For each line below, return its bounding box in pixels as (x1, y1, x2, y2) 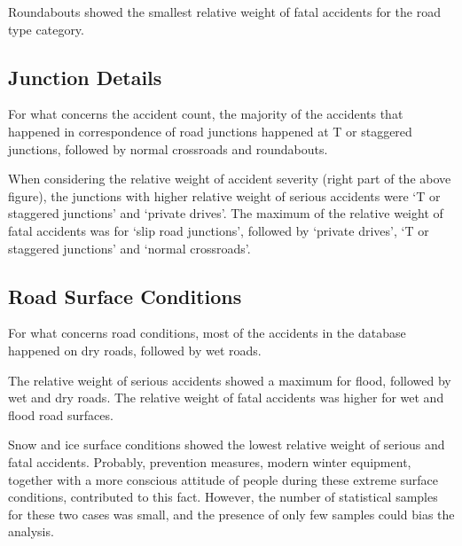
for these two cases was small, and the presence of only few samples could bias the (8, 504, 455, 523)
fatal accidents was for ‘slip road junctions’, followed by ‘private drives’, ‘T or (8, 221, 429, 239)
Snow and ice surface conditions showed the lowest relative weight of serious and (8, 435, 445, 454)
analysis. (8, 522, 54, 541)
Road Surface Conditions (8, 282, 242, 309)
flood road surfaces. (8, 405, 114, 424)
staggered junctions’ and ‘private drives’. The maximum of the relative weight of (8, 204, 443, 222)
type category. (8, 19, 84, 38)
